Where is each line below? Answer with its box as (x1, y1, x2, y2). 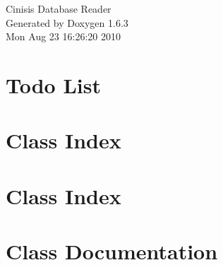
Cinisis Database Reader (6, 1, 111, 16)
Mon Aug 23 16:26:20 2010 (6, 29, 121, 44)
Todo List (6, 70, 101, 99)
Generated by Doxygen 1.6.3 (6, 15, 128, 30)
